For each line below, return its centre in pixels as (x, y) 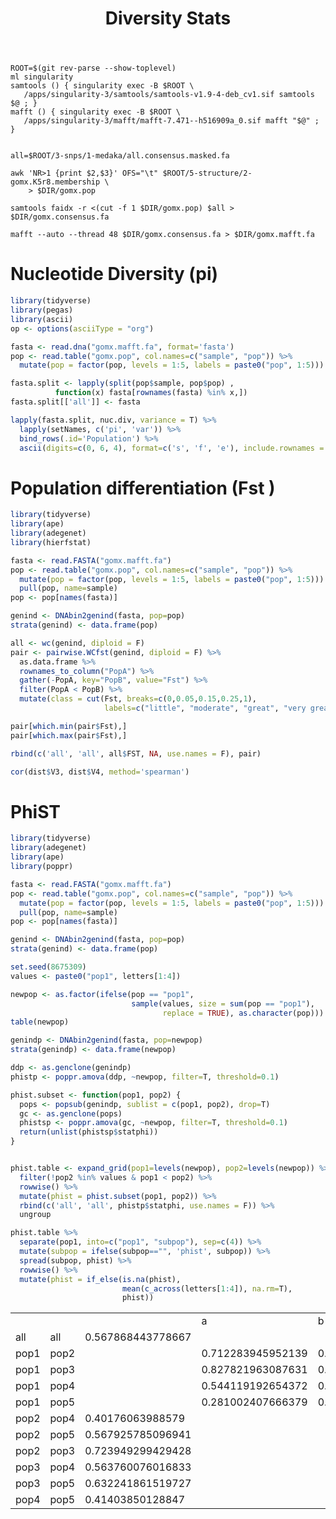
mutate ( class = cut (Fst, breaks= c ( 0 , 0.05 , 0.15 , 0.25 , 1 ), (138, 699)
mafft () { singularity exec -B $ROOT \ (96, 112)
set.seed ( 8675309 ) (48, 967)
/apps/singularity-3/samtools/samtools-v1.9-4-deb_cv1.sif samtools (169, 95)
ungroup (35, 1215)
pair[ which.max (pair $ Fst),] (69, 735)
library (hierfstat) (51, 542)
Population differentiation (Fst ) (143, 488)
